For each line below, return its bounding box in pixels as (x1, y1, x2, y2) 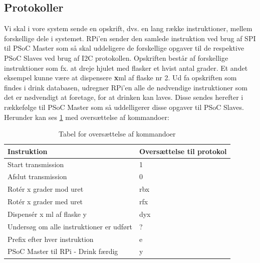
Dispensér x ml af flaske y (8, 208, 87, 219)
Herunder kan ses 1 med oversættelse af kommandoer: (4, 111, 169, 122)
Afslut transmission (8, 171, 67, 182)
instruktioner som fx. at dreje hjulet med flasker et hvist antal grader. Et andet (4, 62, 248, 73)
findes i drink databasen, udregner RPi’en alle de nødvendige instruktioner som (4, 82, 247, 92)
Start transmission (8, 159, 64, 169)
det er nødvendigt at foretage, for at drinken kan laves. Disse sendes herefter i (4, 92, 243, 102)
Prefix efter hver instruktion (8, 233, 94, 244)
